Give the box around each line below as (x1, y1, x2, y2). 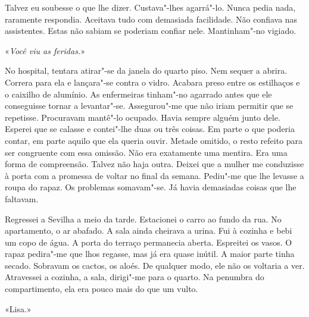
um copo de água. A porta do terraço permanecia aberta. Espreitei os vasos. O (5, 236, 292, 248)
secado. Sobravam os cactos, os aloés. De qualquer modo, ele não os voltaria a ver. (5, 259, 305, 271)
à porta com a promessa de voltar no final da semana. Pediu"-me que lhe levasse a (5, 169, 304, 181)
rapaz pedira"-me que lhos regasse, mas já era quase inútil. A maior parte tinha (5, 247, 295, 260)
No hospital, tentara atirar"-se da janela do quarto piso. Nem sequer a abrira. (5, 64, 288, 77)
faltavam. (5, 192, 39, 205)
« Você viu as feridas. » (5, 44, 85, 57)
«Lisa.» (5, 302, 32, 315)
